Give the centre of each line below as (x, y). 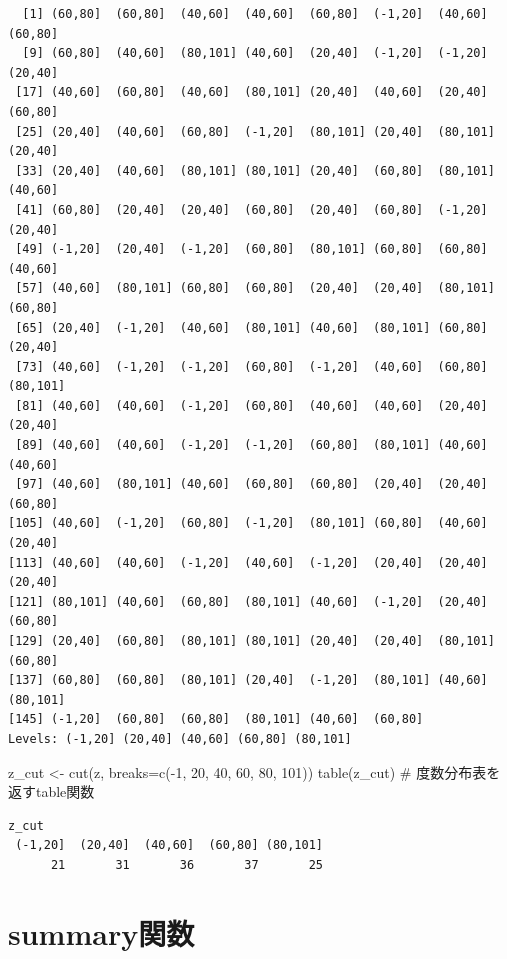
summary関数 (101, 932)
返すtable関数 (51, 791)
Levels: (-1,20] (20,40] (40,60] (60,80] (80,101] (180, 738)
